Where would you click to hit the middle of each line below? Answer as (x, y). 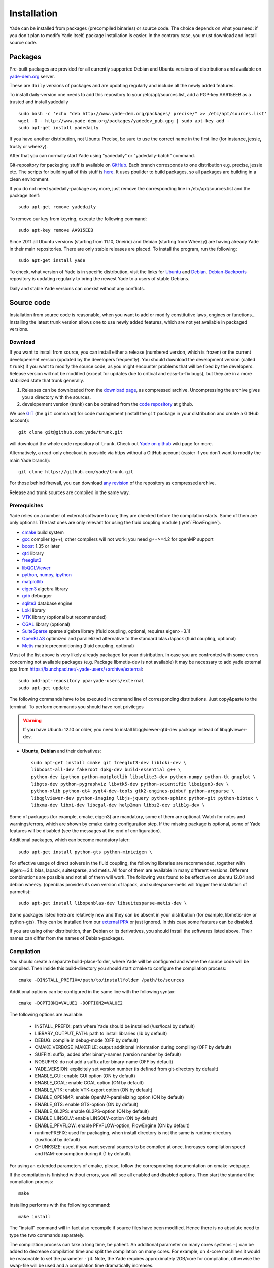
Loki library (34, 610)
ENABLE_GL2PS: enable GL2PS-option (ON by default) (92, 1111)
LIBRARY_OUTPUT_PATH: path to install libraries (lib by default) (101, 1033)
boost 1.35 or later (41, 546)
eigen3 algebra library (45, 589)
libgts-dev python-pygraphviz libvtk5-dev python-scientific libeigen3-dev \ (130, 784)
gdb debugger (37, 596)
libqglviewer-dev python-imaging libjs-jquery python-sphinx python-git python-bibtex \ (145, 798)
